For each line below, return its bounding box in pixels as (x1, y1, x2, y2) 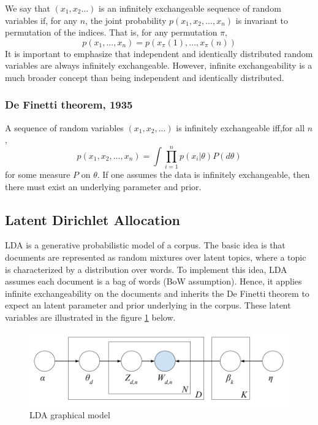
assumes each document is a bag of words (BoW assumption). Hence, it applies (5, 275, 302, 288)
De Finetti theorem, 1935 (5, 97, 133, 112)
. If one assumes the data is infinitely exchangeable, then (97, 168, 310, 181)
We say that (5, 2, 50, 14)
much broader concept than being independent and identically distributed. (5, 71, 284, 83)
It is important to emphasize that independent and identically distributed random (5, 47, 313, 59)
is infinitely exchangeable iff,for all (176, 121, 305, 134)
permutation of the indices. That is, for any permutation (5, 26, 218, 39)
